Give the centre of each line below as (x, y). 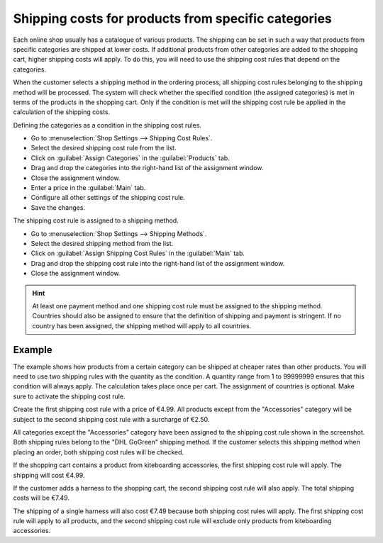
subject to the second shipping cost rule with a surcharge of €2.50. (111, 419)
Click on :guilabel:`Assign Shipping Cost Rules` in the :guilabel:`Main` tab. (138, 253)
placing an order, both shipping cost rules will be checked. (99, 452)
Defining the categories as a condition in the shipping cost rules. (107, 125)
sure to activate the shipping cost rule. (69, 396)
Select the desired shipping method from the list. (102, 243)
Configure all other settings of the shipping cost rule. (108, 198)
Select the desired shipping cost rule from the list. (104, 148)
